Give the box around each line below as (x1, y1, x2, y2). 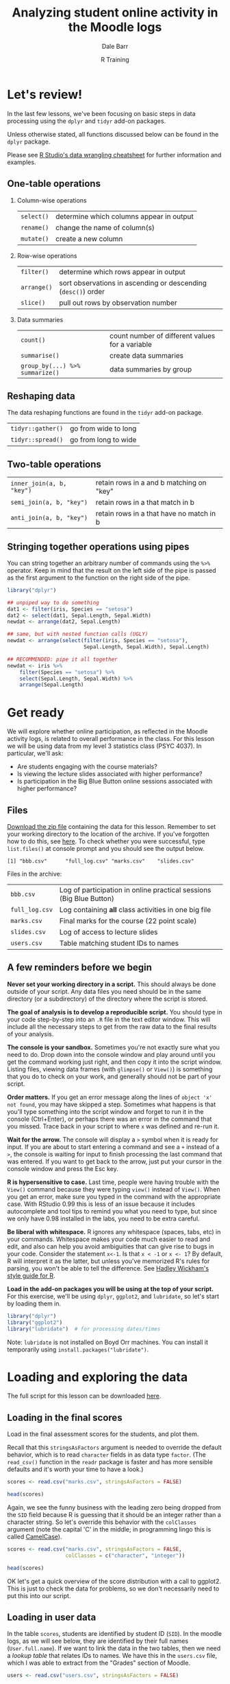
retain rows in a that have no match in (95, 509, 216, 519)
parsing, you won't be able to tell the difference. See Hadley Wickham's (7, 1264, 209, 1272)
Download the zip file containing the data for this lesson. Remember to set (7, 823, 216, 831)
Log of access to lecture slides (59, 927, 158, 937)
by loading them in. (7, 1299, 62, 1308)
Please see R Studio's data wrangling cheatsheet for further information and (7, 150, 222, 159)
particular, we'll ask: (7, 749, 64, 758)
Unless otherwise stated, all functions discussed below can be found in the (7, 130, 219, 138)
